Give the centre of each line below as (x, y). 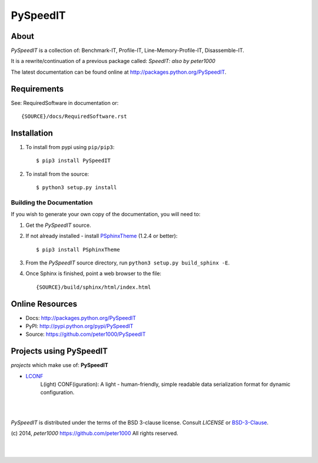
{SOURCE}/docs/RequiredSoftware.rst (74, 117)
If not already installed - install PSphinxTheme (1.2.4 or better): (102, 236)
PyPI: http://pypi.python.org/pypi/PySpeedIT (79, 326)
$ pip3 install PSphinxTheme (78, 249)
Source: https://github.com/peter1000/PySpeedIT (86, 334)
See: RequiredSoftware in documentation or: (65, 102)
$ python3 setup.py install (77, 188)
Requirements (37, 89)
